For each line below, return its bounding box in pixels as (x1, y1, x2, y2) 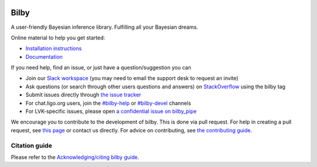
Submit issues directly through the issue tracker (25, 91, 141, 98)
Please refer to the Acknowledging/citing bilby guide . (11, 153, 139, 161)
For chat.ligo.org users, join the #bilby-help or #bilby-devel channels (25, 99, 191, 106)
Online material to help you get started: (11, 34, 106, 41)
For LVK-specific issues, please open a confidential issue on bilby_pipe (25, 108, 197, 115)
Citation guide (11, 141, 52, 149)
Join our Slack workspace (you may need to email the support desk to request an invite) (25, 75, 239, 82)
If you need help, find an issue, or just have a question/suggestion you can (11, 64, 191, 71)
